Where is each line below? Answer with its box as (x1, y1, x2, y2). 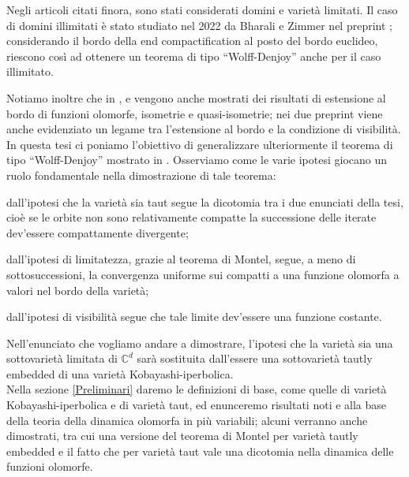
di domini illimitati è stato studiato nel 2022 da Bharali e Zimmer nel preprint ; (6, 17, 392, 33)
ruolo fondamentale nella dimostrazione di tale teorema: (6, 166, 276, 183)
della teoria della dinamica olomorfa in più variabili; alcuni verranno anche (6, 412, 368, 428)
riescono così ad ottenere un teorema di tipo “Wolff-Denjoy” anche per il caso (6, 47, 381, 64)
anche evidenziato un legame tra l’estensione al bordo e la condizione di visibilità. (6, 121, 401, 137)
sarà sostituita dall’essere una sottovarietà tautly (137, 350, 373, 367)
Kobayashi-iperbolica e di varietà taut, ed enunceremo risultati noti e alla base (6, 397, 387, 413)
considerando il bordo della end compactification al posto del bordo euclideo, (6, 32, 378, 49)
